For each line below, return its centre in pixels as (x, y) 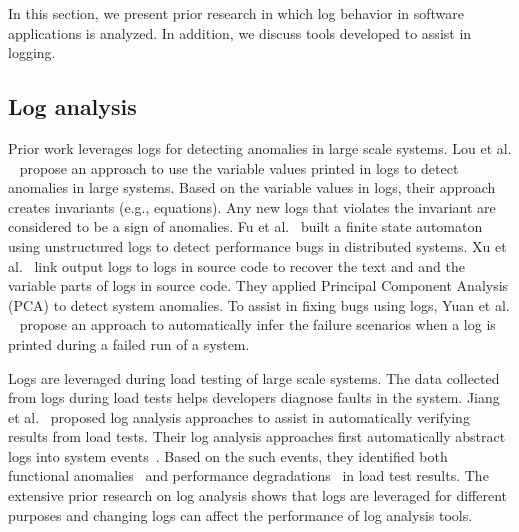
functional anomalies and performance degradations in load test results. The (248, 475)
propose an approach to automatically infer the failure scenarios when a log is (257, 324)
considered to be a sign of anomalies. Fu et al (147, 226)
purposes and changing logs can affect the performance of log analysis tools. (240, 514)
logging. (32, 52)
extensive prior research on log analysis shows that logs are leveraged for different (257, 495)
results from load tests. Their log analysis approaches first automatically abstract (257, 436)
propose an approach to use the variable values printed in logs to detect (239, 167)
